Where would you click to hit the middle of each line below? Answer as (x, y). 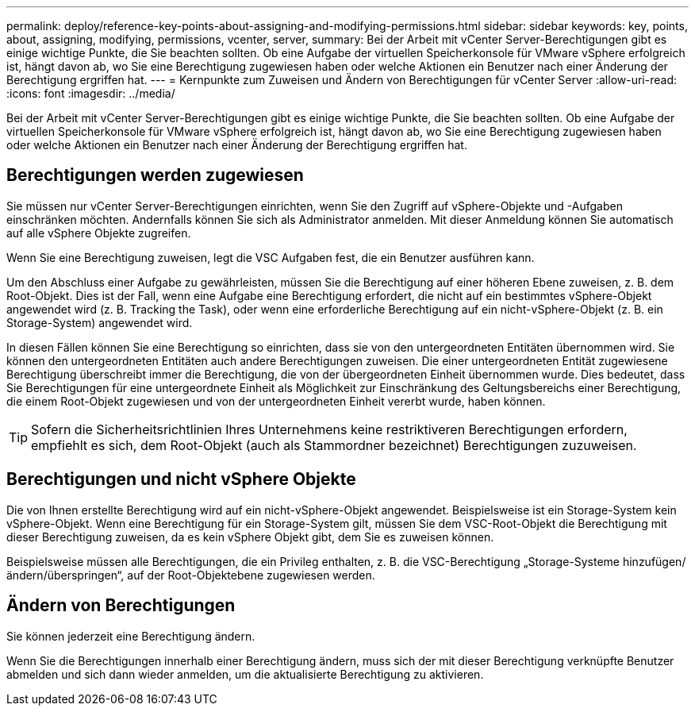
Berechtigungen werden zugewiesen (155, 175)
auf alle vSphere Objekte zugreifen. (99, 233)
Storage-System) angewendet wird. (100, 322)
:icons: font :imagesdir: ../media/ (91, 93)
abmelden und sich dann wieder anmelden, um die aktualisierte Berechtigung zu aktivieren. (245, 674)
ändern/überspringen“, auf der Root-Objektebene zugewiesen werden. (191, 575)
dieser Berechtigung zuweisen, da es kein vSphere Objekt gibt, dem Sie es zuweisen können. (250, 537)
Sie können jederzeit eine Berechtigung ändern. (131, 636)
